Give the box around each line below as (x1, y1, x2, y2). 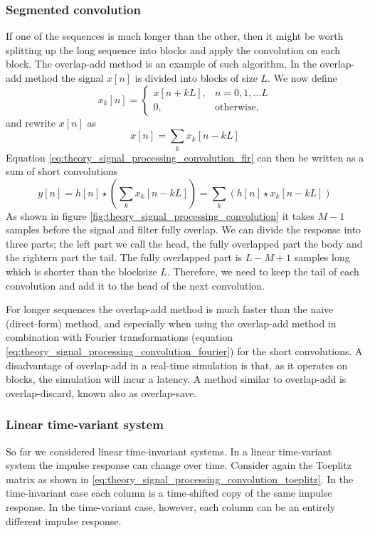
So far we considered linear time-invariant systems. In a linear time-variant (6, 443, 332, 458)
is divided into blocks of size (134, 70, 258, 85)
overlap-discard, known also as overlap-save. (6, 385, 197, 400)
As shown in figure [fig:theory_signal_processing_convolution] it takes (6, 208, 314, 223)
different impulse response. (6, 513, 122, 528)
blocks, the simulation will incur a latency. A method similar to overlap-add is (6, 371, 347, 386)
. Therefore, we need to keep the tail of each (166, 264, 359, 279)
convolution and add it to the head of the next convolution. (6, 278, 265, 292)
